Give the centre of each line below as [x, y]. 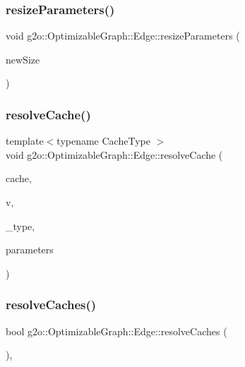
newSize [23, 59]
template [25, 141]
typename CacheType [103, 141]
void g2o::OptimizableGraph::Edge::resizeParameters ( [123, 36]
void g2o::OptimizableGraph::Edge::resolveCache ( [114, 154]
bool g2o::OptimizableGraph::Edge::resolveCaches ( [116, 331]
